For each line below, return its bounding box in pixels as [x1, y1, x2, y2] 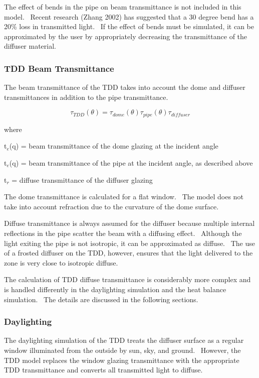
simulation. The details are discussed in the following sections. [4, 294, 198, 304]
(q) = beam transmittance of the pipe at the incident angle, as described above [9, 158, 253, 168]
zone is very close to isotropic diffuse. [4, 257, 118, 268]
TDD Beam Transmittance [4, 62, 114, 74]
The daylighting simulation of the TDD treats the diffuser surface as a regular [4, 335, 244, 345]
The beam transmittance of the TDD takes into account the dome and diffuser [4, 82, 245, 92]
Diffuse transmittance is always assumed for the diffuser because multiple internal [4, 218, 255, 228]
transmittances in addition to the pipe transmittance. [4, 91, 168, 102]
